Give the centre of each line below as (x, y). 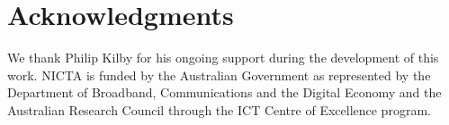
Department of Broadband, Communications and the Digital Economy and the (224, 92)
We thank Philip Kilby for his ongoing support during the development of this (223, 58)
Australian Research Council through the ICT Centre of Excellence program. (219, 109)
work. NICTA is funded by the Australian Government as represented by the (219, 75)
